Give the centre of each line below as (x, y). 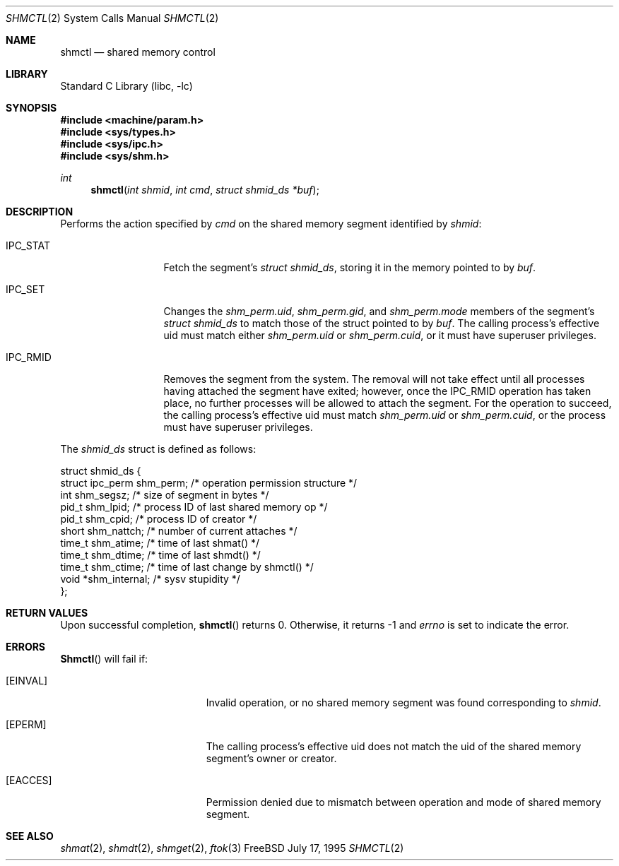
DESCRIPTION (40, 212)
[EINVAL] (27, 681)
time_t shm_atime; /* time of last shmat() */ (160, 543)
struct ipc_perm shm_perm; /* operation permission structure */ (209, 483)
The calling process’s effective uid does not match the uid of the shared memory (394, 746)
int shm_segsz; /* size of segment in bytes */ (165, 495)
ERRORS (26, 647)
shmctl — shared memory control (138, 52)
